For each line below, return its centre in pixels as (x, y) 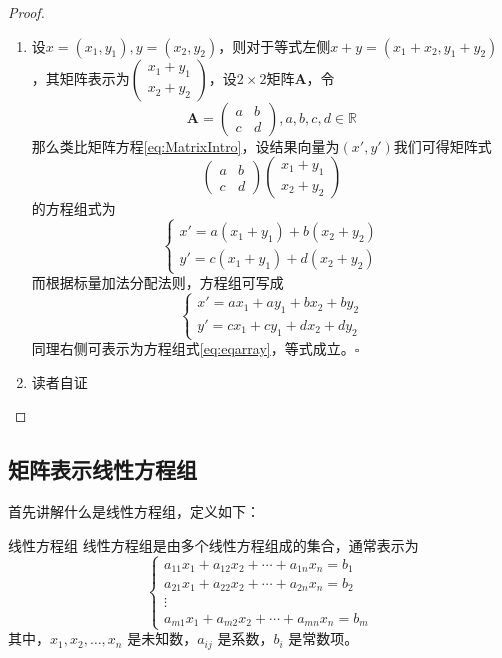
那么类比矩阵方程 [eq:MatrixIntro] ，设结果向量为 (185, 145)
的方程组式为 (73, 208)
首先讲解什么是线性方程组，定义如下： (134, 511)
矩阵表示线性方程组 (102, 469)
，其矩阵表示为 (80, 77)
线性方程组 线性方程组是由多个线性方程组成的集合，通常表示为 (213, 544)
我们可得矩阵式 (442, 145)
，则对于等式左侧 (274, 45)
